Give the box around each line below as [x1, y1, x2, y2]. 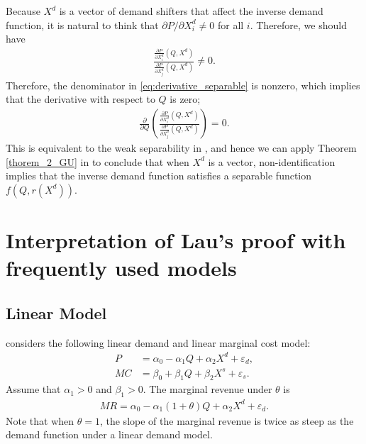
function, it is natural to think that [6, 17, 159, 32]
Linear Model [6, 301, 107, 323]
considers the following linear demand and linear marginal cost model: [6, 335, 311, 350]
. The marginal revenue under [143, 382, 272, 396]
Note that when [6, 413, 74, 428]
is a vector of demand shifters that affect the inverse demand [59, 4, 323, 18]
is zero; [170, 91, 201, 106]
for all [217, 17, 244, 32]
